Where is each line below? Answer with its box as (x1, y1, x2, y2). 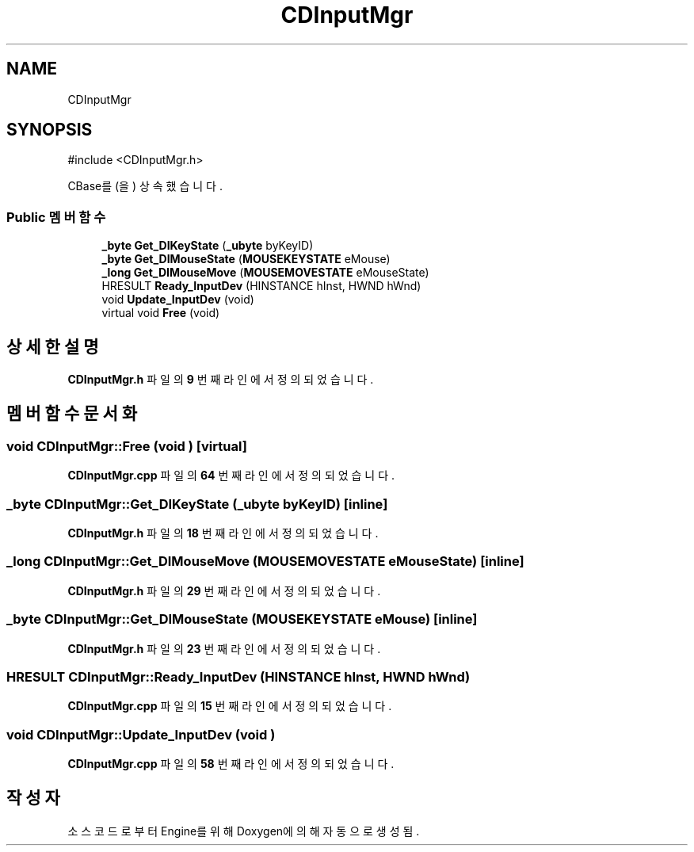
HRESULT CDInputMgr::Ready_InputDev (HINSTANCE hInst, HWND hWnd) (6, 668, 471, 685)
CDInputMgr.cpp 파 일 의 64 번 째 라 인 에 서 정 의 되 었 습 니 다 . (67, 468, 395, 483)
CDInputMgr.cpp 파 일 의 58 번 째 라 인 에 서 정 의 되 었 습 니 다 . (67, 757, 395, 770)
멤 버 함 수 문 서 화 (6, 403, 138, 424)
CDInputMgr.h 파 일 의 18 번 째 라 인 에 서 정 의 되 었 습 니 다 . (67, 526, 379, 540)
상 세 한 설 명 (6, 336, 99, 357)
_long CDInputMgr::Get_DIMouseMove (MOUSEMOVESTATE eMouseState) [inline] (6, 553, 524, 570)
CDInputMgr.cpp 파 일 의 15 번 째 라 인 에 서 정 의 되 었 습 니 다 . (67, 699, 392, 713)
